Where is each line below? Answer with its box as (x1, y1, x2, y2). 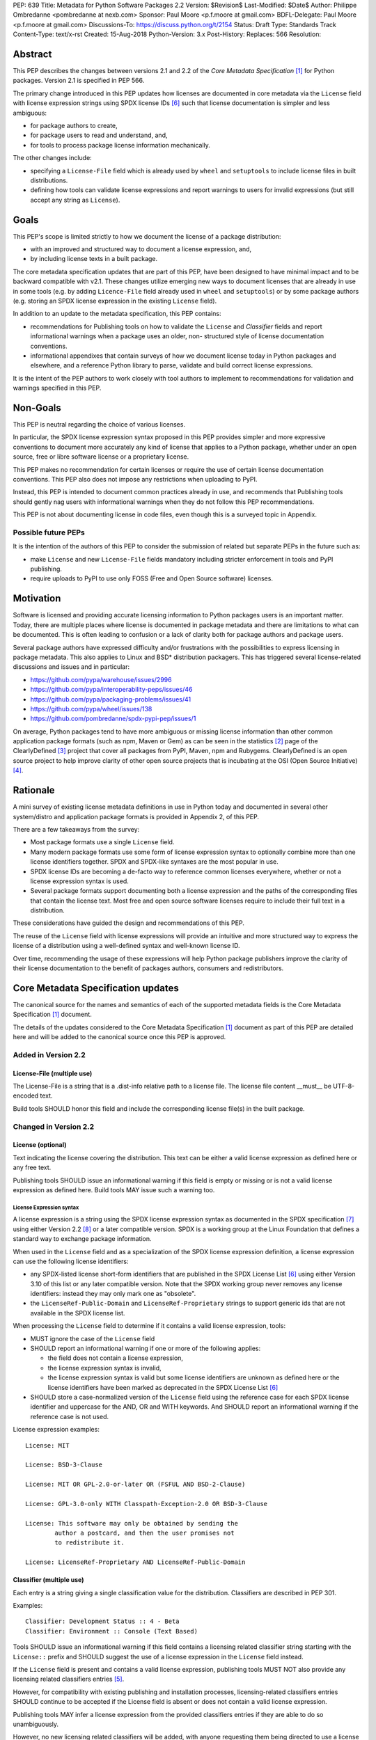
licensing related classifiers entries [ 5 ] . (13, 1675, 125, 1684)
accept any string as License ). (30, 196, 120, 204)
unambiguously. (13, 1720, 59, 1728)
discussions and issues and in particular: (13, 663, 130, 671)
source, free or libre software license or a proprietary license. (13, 452, 189, 461)
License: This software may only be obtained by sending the (25, 1519, 238, 1527)
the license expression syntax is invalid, (47, 1363, 162, 1372)
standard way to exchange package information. (13, 1235, 152, 1243)
